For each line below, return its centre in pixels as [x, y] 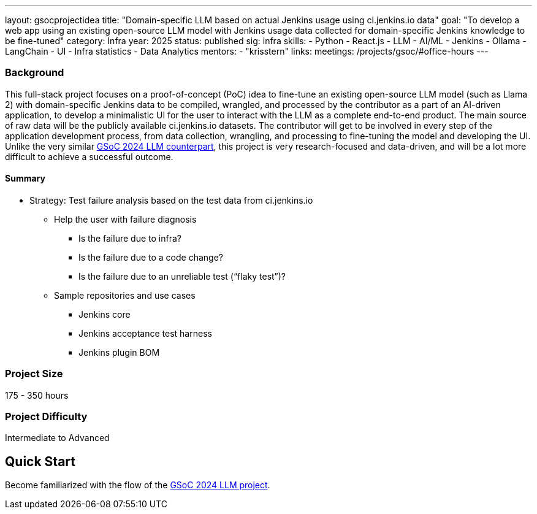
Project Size [34, 374]
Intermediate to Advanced [57, 438]
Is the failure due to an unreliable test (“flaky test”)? [182, 276]
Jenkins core [105, 314]
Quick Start [40, 461]
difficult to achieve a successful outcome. [89, 156]
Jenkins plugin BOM [119, 352]
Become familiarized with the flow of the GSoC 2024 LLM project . [138, 485]
